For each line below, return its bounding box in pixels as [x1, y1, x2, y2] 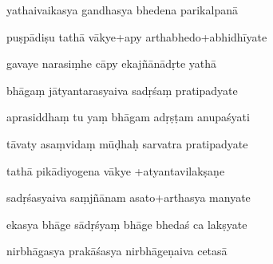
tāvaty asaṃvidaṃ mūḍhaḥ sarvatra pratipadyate [6, 135, 248, 152]
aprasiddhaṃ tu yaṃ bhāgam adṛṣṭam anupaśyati [6, 108, 250, 125]
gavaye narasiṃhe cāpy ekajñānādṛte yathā [6, 55, 217, 72]
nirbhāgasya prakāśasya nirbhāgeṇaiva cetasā [6, 242, 227, 259]
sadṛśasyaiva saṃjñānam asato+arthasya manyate [6, 189, 251, 206]
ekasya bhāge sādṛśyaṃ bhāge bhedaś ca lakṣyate [6, 215, 247, 232]
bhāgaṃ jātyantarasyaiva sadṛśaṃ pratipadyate [6, 81, 238, 98]
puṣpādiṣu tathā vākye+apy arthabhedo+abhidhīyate [6, 28, 267, 45]
